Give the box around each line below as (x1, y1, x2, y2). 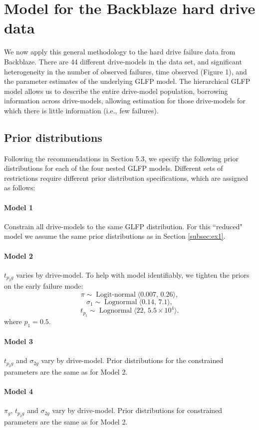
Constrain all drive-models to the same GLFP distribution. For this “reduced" (4, 221, 243, 231)
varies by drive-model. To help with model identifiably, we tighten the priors (16, 269, 250, 280)
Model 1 (4, 202, 33, 212)
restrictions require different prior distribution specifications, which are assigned (4, 172, 248, 183)
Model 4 (4, 386, 33, 396)
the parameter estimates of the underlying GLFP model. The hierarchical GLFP (4, 76, 251, 86)
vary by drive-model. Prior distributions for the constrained (41, 355, 224, 366)
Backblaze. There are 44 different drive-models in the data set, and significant (4, 56, 242, 66)
